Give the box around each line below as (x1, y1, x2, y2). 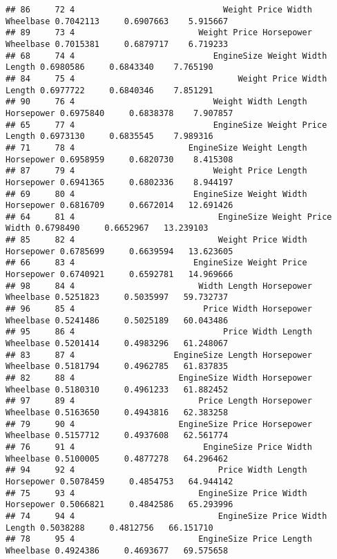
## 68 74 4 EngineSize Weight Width (6, 50, 327, 61)
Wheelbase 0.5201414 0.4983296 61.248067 (6, 339, 229, 349)
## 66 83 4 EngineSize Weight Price (6, 258, 307, 268)
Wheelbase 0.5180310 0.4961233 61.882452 (6, 384, 229, 395)
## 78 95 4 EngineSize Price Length (6, 534, 312, 544)
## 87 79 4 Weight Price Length (6, 166, 307, 176)
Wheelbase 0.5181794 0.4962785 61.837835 (6, 361, 229, 372)
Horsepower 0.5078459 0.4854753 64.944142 (6, 476, 233, 486)
